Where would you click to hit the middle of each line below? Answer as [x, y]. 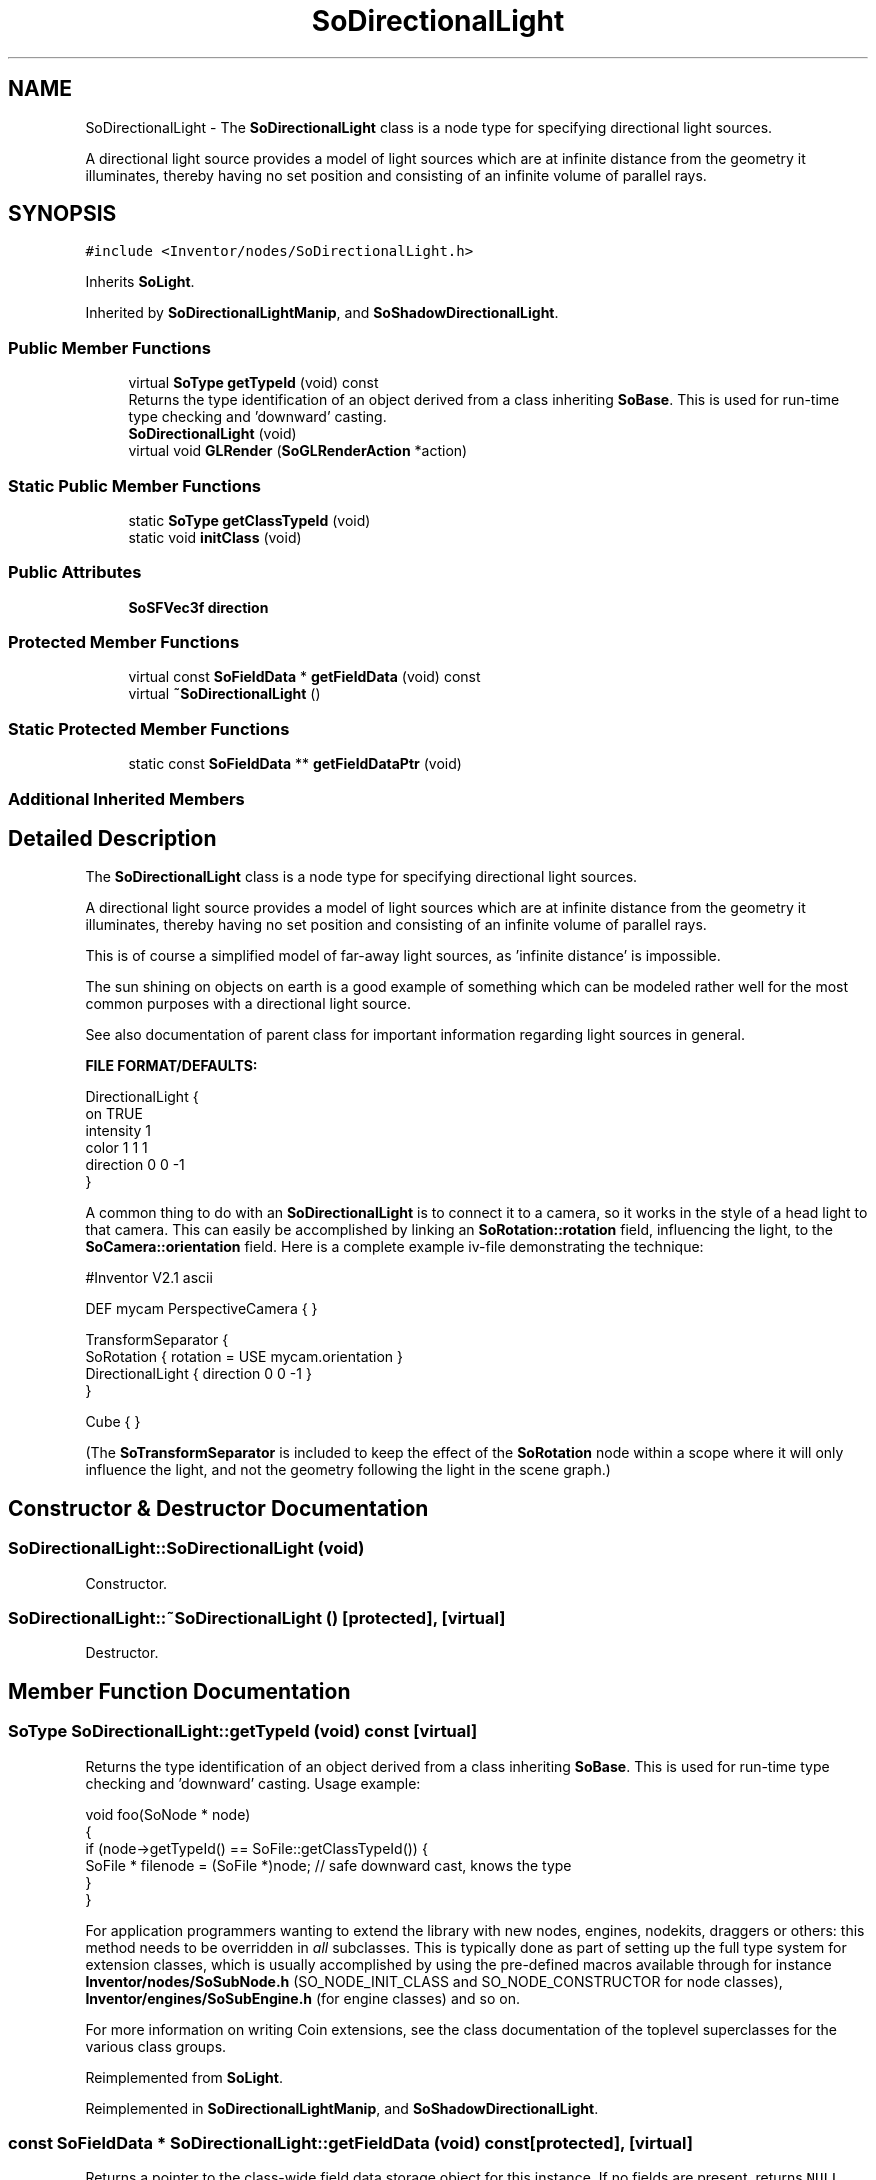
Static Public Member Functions [135, 485]
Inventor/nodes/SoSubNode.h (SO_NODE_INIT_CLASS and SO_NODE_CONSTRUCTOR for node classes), [434, 1981]
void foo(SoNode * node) [168, 1814]
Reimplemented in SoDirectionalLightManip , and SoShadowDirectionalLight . [342, 2108]
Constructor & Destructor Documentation [218, 1508]
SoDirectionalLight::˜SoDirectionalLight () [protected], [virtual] [257, 1618]
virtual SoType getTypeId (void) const [253, 383]
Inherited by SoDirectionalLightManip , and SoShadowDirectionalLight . [322, 313]
